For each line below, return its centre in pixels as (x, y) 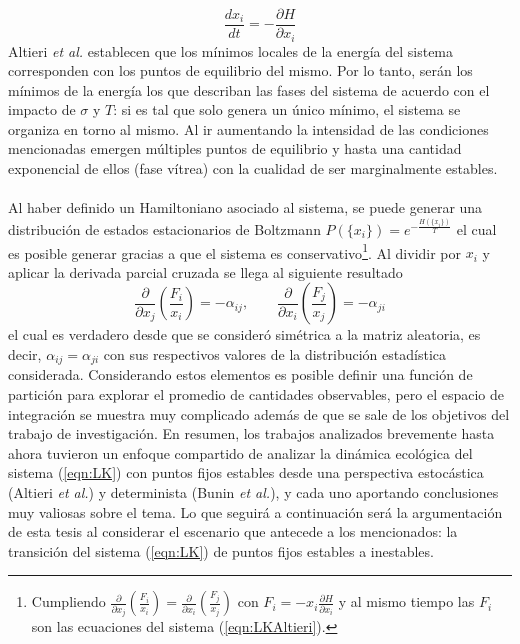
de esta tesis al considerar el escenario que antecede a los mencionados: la (233, 531)
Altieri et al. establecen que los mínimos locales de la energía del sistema (231, 50)
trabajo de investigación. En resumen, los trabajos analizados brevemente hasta (251, 433)
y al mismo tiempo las (406, 601)
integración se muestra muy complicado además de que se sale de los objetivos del (259, 413)
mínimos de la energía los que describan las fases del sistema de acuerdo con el (249, 89)
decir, (25, 353)
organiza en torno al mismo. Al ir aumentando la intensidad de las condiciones (248, 128)
